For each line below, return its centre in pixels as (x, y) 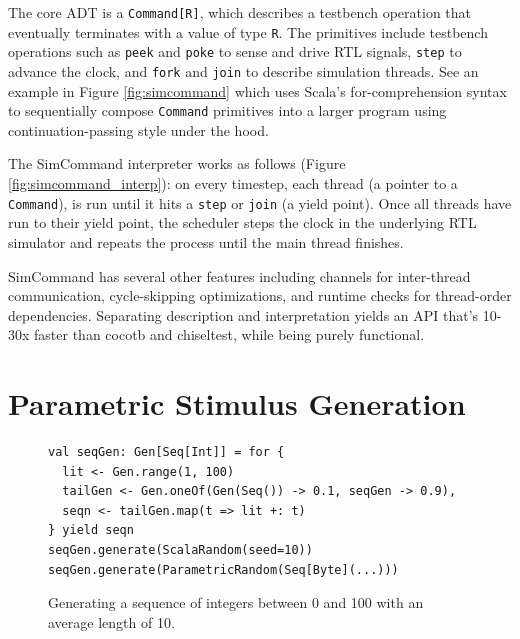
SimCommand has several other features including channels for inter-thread (239, 275)
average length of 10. (111, 621)
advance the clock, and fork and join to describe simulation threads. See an (243, 70)
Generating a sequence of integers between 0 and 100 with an (236, 602)
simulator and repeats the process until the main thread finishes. (206, 241)
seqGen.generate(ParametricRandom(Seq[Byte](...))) (223, 569)
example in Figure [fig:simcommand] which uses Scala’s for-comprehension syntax (257, 90)
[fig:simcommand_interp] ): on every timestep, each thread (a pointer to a (233, 183)
